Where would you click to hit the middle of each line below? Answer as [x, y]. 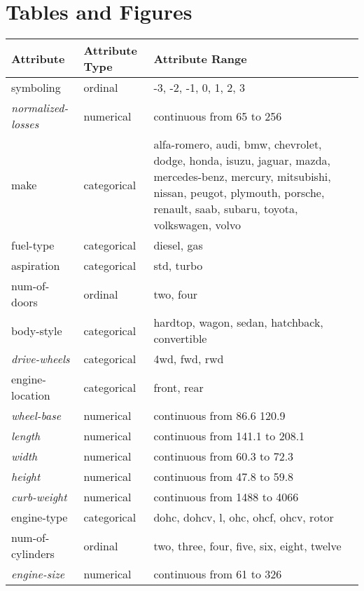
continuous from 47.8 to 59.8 [224, 477]
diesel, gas [178, 245]
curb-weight [39, 497]
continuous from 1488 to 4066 [226, 497]
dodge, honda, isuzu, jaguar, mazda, [242, 161]
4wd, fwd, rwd [189, 359]
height [26, 477]
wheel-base [36, 416]
